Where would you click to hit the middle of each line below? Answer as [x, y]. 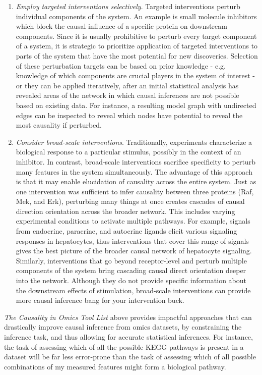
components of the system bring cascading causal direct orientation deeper [131, 270]
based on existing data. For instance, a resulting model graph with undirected [136, 105]
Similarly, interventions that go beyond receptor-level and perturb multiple [131, 260]
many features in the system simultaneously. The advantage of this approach [134, 171]
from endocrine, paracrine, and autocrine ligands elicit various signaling [126, 231]
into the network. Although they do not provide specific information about [131, 280]
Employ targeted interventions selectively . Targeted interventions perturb [128, 6]
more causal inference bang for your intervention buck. [100, 300]
